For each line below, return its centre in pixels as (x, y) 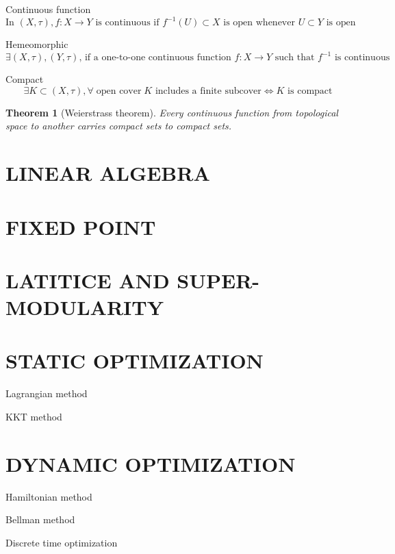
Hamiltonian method (49, 496)
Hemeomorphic (37, 44)
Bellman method (40, 519)
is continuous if (127, 23)
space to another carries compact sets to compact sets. (119, 126)
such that (295, 58)
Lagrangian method (47, 393)
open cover (119, 91)
